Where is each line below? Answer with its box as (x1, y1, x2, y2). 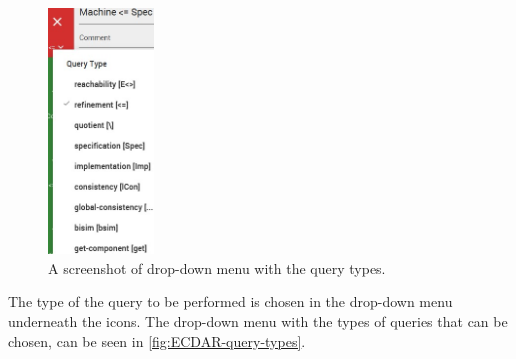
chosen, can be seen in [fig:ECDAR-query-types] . (8, 330, 306, 351)
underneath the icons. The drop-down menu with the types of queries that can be (8, 310, 508, 331)
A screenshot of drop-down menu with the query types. (48, 257, 386, 278)
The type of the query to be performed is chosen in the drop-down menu (8, 291, 453, 312)
